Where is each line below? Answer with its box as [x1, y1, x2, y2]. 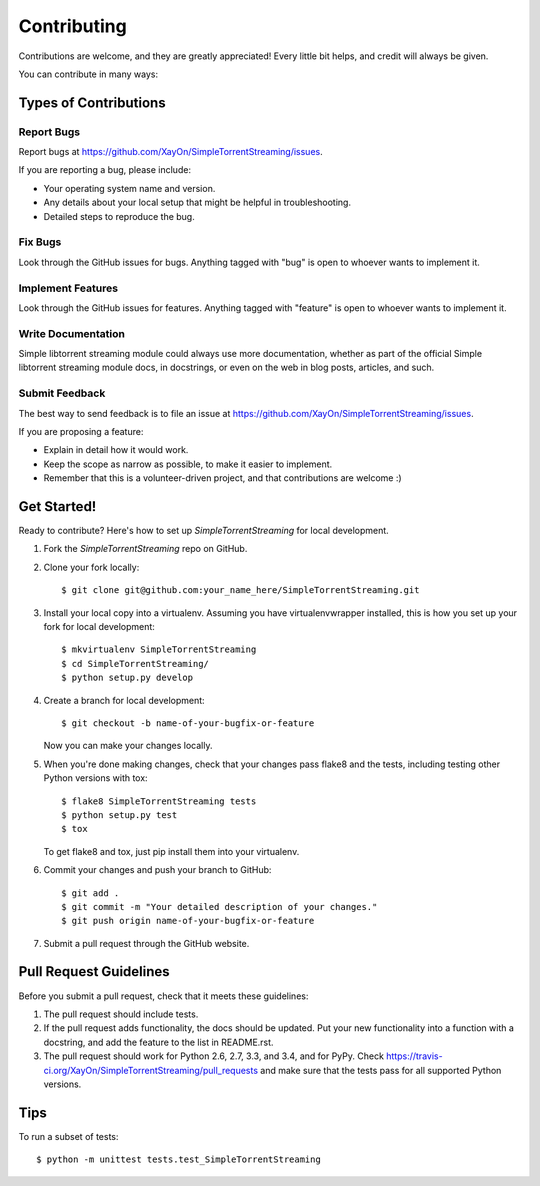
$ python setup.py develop [61, 672, 194, 684]
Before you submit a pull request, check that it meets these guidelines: [18, 990, 309, 1002]
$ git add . [61, 887, 120, 899]
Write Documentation [18, 326, 125, 340]
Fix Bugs [18, 235, 62, 249]
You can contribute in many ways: [18, 68, 159, 80]
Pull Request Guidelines [18, 963, 170, 980]
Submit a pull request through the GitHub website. [43, 937, 250, 949]
